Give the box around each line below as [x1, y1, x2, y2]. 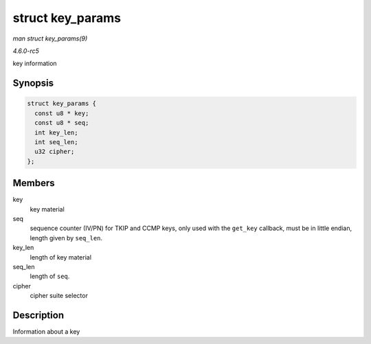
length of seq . [30, 272, 70, 281]
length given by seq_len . [30, 233, 103, 242]
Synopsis [12, 78, 54, 89]
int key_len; [34, 128, 78, 137]
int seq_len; [34, 138, 78, 146]
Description [12, 309, 65, 321]
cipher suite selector [30, 292, 89, 300]
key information [12, 59, 58, 68]
